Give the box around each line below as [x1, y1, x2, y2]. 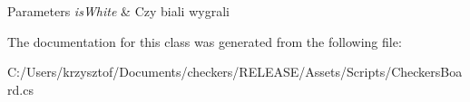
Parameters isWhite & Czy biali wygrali [7, 2, 230, 20]
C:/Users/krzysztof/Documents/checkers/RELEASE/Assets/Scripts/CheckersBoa [7, 62, 463, 81]
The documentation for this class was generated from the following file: [7, 32, 402, 51]
